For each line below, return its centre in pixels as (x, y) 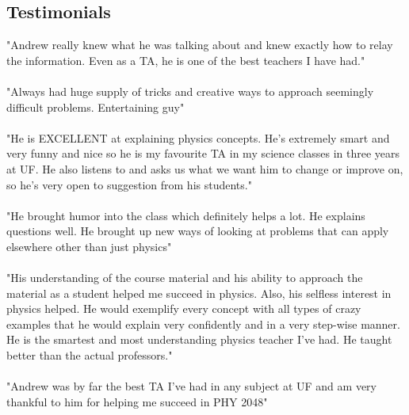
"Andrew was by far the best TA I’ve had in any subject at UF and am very (191, 386)
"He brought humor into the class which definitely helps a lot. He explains (186, 215)
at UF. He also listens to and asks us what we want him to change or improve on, (205, 168)
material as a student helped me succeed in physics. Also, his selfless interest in (199, 293)
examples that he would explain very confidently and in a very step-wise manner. (203, 324)
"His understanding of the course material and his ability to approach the (185, 278)
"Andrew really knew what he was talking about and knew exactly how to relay (200, 45)
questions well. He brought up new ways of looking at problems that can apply (198, 231)
